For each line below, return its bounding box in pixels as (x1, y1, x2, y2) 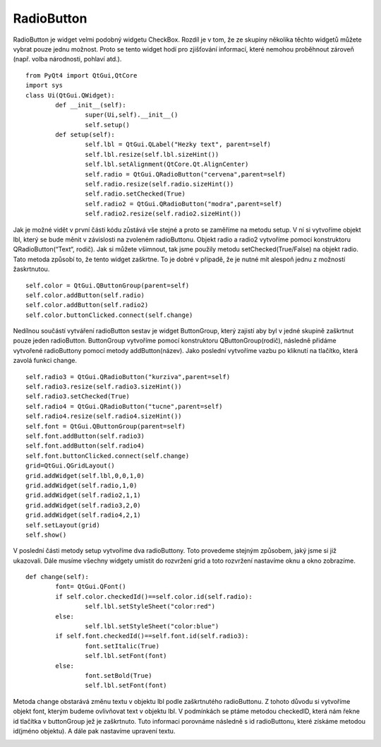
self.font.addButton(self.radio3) (25, 432, 145, 440)
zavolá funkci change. (13, 357, 78, 365)
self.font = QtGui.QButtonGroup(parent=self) (25, 422, 186, 430)
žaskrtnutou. (13, 265, 50, 273)
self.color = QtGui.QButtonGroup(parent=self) (25, 281, 190, 289)
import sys (25, 81, 64, 90)
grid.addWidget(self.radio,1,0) (25, 481, 138, 489)
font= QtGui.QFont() (55, 582, 126, 591)
